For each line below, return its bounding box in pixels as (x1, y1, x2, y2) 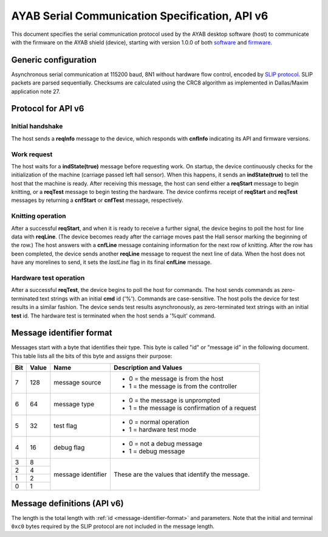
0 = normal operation (128, 418, 190, 426)
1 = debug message (128, 447, 185, 456)
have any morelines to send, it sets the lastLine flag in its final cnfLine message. (11, 258, 212, 266)
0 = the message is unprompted (128, 396, 220, 404)
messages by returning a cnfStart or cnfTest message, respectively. (11, 196, 183, 204)
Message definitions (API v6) (11, 498, 124, 508)
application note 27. (11, 88, 61, 95)
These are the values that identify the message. (113, 470, 250, 479)
